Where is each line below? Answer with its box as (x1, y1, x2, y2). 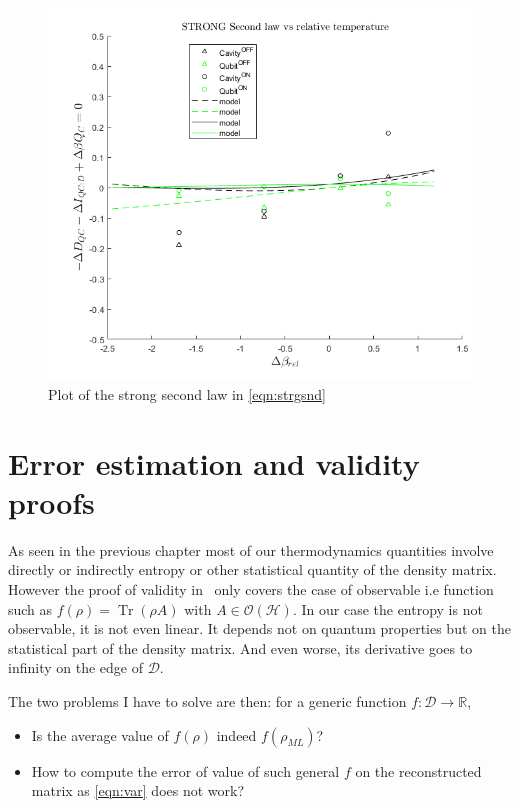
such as (8, 598, 53, 619)
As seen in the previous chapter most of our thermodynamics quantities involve (8, 539, 494, 560)
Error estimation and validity (8, 442, 420, 483)
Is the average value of (31, 724, 169, 745)
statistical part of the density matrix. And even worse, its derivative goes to (8, 637, 473, 658)
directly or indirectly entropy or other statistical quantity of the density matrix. (8, 559, 497, 580)
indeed (216, 724, 257, 745)
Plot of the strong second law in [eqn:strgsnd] (48, 383, 326, 404)
